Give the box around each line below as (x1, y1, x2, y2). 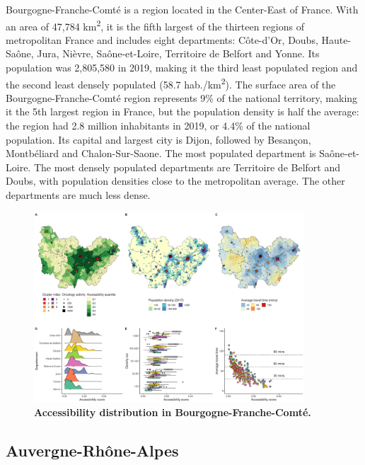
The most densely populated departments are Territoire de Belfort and (33, 159, 341, 174)
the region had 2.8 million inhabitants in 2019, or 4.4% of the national (6, 118, 311, 133)
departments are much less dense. (6, 188, 151, 202)
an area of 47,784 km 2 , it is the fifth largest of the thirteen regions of (6, 16, 304, 33)
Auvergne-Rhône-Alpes (6, 440, 179, 461)
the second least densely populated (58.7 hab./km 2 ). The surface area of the (6, 74, 336, 91)
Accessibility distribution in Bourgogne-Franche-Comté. (34, 405, 311, 420)
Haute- (321, 32, 352, 47)
